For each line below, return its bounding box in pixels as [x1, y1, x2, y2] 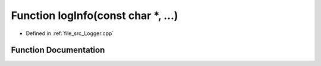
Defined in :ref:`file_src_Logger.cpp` [26, 30, 114, 37]
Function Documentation [11, 45, 105, 55]
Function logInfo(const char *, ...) [11, 9, 178, 22]
